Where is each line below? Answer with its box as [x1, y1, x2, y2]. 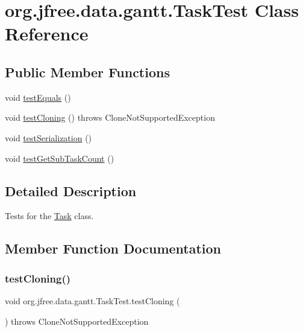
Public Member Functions [5, 62, 170, 81]
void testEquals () [5, 91, 71, 103]
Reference [5, 21, 89, 46]
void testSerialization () [5, 131, 92, 144]
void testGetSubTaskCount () [5, 152, 114, 164]
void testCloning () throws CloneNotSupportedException [5, 111, 215, 124]
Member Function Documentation [5, 239, 222, 258]
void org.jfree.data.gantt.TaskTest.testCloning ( [5, 294, 180, 307]
